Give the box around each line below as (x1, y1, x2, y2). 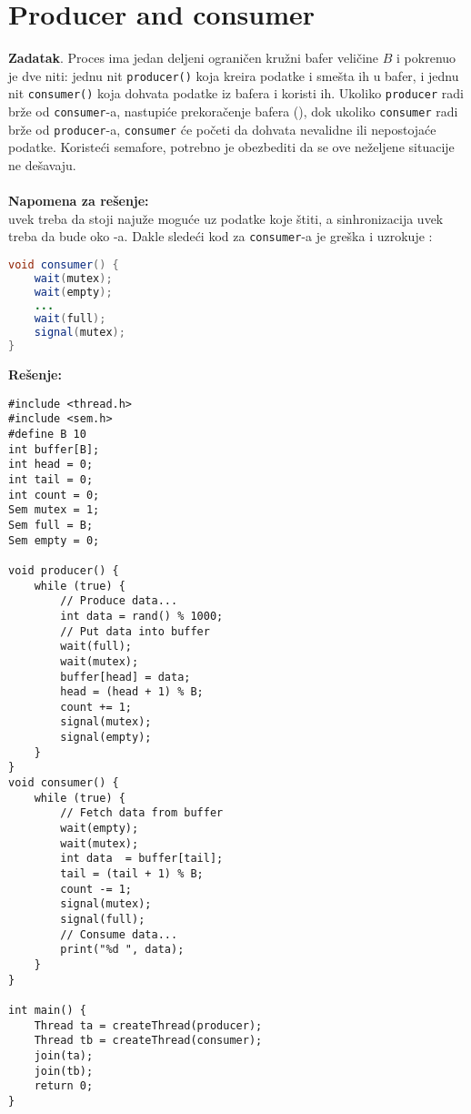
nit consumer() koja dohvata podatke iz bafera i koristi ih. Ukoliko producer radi (8, 84, 464, 103)
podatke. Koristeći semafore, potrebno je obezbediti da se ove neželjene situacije (8, 137, 455, 157)
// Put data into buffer (60, 624, 210, 638)
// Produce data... (60, 594, 178, 608)
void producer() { (8, 563, 119, 577)
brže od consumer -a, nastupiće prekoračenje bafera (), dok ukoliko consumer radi (8, 102, 458, 121)
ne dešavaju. (8, 155, 76, 174)
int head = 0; (8, 458, 94, 471)
